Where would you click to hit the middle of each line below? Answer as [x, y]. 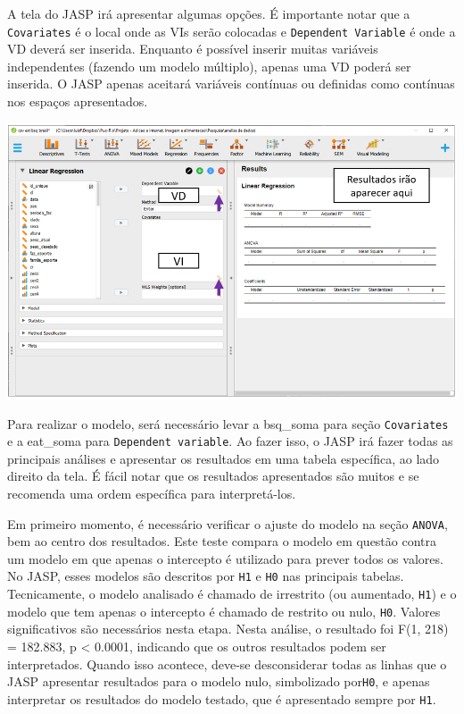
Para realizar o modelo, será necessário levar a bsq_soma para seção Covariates [228, 423]
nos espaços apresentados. [78, 101]
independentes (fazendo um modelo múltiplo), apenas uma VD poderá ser [209, 66]
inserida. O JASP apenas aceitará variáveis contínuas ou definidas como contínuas [231, 84]
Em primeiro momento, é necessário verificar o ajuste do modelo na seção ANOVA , [228, 523]
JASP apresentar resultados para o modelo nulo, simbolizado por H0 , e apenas [219, 681]
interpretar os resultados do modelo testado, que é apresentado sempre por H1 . [222, 698]
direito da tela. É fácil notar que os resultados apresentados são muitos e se [213, 476]
